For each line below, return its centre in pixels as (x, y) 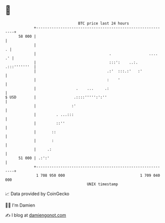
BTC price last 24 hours (104, 23)
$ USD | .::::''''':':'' (56, 97)
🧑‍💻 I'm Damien (20, 205)
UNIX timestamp (103, 184)
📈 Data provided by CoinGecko (37, 194)
